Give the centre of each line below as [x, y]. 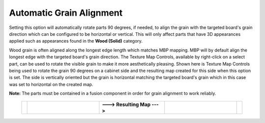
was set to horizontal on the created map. [51, 84]
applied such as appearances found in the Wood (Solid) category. [76, 41]
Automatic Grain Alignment [66, 13]
